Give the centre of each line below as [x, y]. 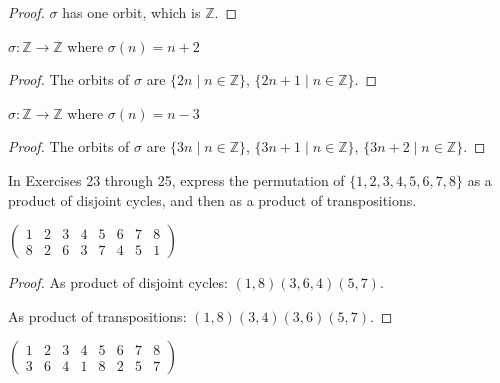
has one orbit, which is [131, 12]
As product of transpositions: [97, 315]
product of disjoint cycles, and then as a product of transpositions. [212, 199]
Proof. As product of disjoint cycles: [118, 282]
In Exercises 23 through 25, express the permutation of [176, 179]
